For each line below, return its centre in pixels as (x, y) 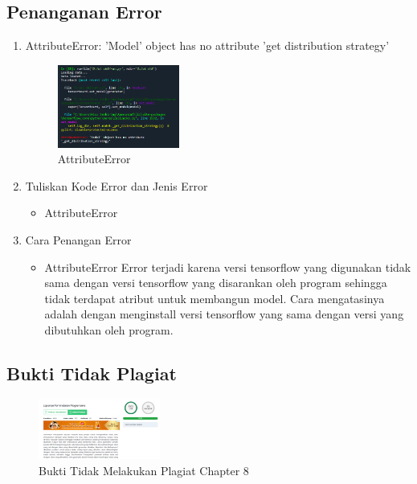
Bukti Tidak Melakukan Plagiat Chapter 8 (144, 470)
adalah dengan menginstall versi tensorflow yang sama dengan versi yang (224, 314)
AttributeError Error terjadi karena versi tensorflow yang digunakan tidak (228, 267)
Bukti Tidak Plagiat (92, 373)
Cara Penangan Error (78, 240)
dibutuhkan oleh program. (109, 330)
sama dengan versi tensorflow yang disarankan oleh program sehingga (216, 283)
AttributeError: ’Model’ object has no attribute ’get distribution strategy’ (207, 45)
